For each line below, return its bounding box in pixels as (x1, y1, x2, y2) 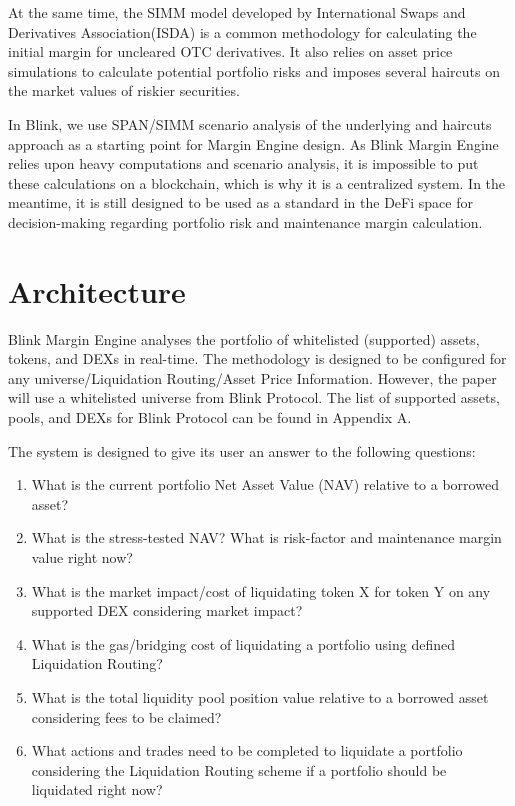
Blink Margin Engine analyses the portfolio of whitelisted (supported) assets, (8, 328, 480, 349)
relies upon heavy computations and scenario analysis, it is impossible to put (8, 153, 479, 174)
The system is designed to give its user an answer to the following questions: (8, 440, 476, 461)
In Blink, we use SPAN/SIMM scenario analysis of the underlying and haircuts (8, 113, 492, 134)
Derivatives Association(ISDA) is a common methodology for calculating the (8, 21, 477, 42)
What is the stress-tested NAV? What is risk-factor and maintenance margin (31, 527, 502, 548)
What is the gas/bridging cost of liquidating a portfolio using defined (31, 633, 455, 654)
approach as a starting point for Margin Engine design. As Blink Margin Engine (8, 133, 499, 154)
